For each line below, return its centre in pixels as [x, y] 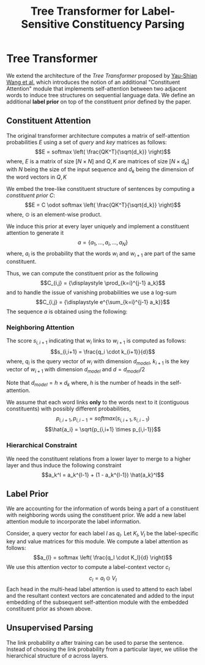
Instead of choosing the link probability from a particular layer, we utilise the [102, 649]
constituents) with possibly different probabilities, [69, 409]
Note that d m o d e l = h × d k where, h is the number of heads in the [88, 383]
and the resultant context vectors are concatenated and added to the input [100, 595]
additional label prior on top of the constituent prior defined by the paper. [99, 102]
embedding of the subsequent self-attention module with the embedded [97, 602]
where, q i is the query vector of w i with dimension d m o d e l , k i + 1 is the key [98, 362]
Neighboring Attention [40, 327]
